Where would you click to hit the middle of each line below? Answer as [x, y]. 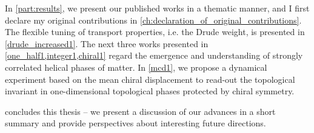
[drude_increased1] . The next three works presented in [107, 43]
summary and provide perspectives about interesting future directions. [135, 123]
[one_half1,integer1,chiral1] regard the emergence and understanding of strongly [154, 55]
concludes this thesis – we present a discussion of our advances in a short [140, 111]
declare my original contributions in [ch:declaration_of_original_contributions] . [153, 20]
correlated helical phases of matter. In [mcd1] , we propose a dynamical [136, 67]
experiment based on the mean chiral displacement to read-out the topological [150, 79]
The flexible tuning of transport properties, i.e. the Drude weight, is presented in [155, 32]
